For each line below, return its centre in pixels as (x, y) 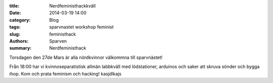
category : (20, 20)
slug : (15, 34)
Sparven (58, 41)
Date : (15, 13)
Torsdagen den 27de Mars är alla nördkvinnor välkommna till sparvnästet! (86, 57)
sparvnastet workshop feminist (81, 27)
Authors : (19, 41)
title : (14, 6)
